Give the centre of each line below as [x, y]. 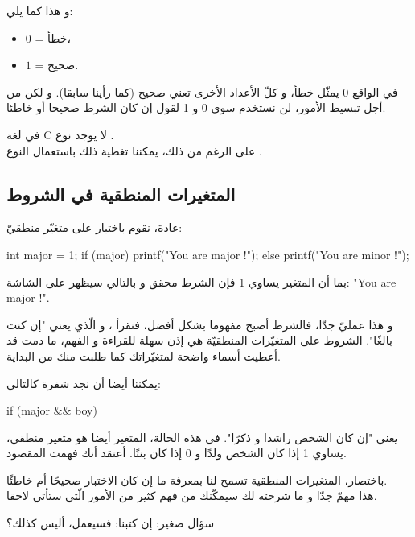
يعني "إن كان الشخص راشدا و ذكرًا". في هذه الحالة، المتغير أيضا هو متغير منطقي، [202, 437]
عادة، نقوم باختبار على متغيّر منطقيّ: [95, 227]
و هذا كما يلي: [40, 10]
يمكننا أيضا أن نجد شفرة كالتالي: [84, 383]
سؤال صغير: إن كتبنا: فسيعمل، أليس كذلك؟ [111, 523]
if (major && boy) [52, 410]
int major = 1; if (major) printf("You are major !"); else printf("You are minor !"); [208, 254]
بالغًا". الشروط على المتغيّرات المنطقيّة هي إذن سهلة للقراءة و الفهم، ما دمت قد [199, 340]
